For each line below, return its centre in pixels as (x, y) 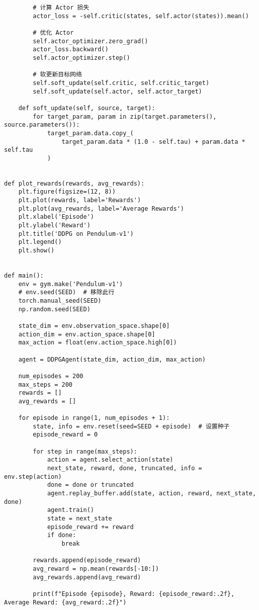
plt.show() (36, 251)
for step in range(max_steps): (85, 451)
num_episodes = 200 (51, 376)
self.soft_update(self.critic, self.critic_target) (121, 83)
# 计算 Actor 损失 (61, 8)
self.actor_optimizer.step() (81, 58)
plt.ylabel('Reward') (54, 226)
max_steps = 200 (46, 384)
